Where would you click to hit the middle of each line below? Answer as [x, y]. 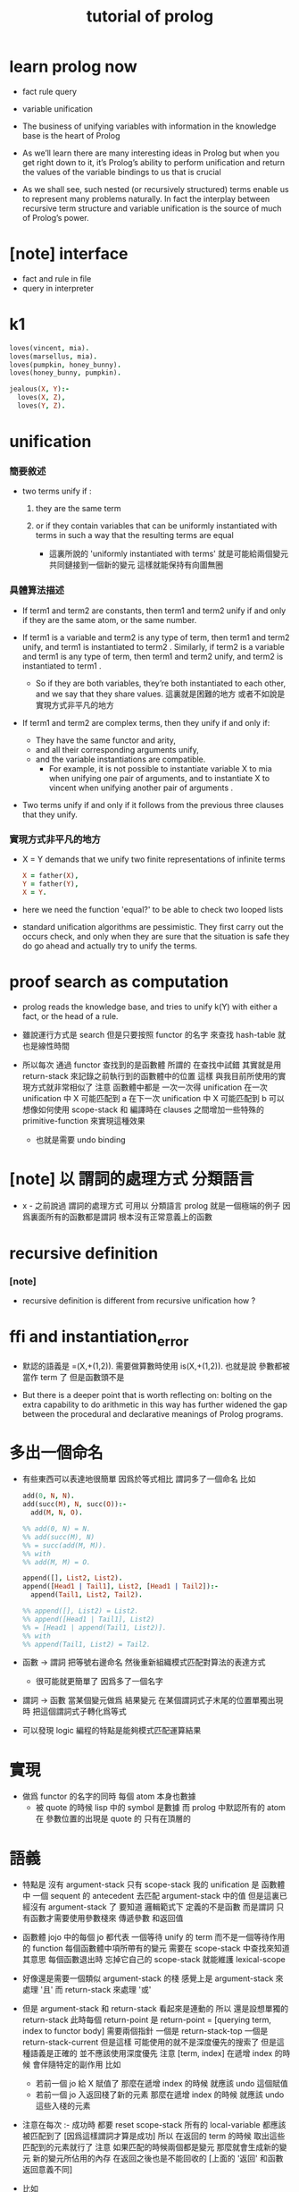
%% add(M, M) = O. [56, 1562]
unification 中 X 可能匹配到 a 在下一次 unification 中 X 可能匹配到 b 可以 [153, 1098]
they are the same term [79, 509]
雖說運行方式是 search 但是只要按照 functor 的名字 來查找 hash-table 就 [154, 1034]
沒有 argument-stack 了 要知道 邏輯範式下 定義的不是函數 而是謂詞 [152, 1907]
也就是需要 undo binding [81, 1139]
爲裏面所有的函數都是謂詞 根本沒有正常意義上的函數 [117, 1217]
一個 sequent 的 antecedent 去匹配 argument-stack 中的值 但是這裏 [156, 1896]
